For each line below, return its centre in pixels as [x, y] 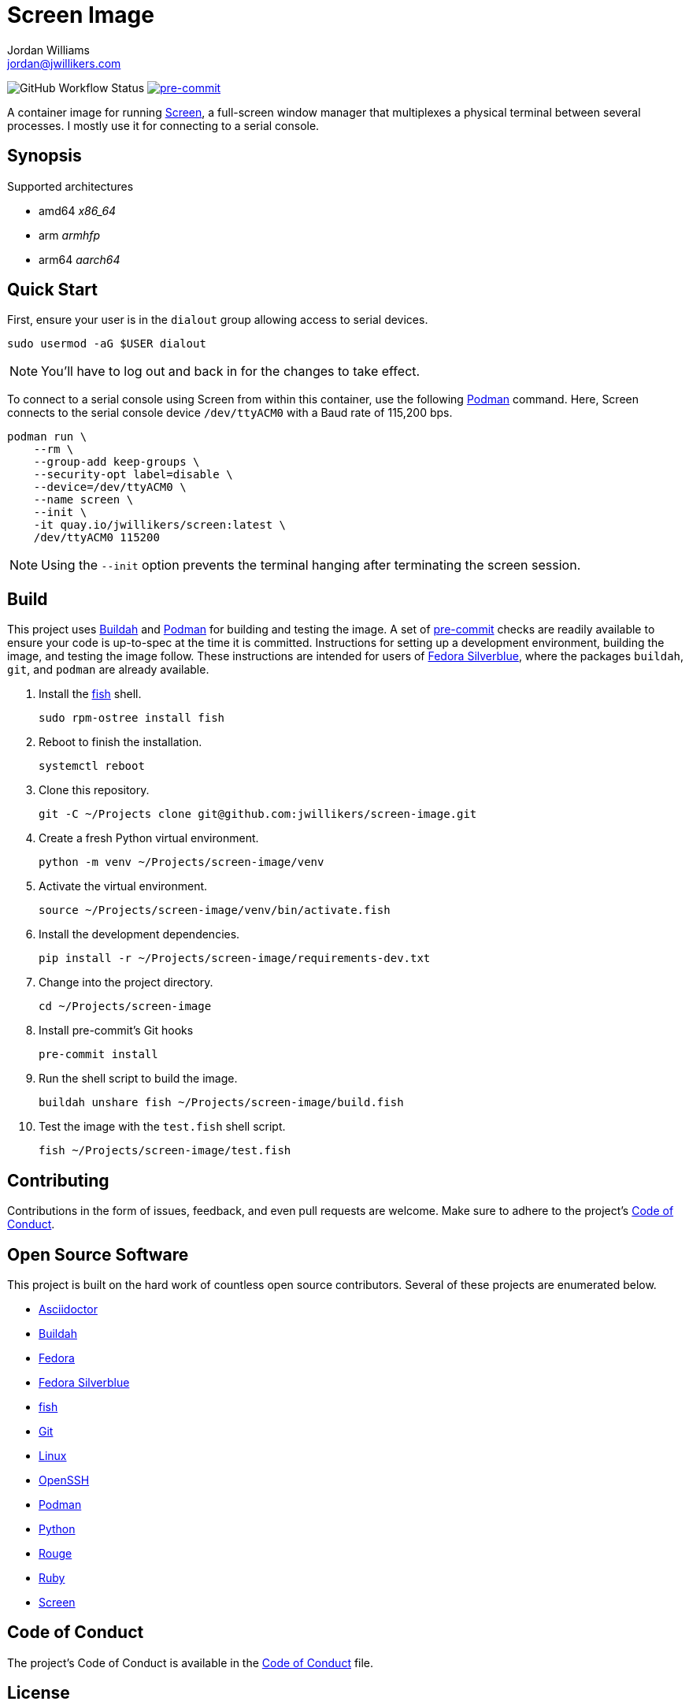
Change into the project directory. [126, 983]
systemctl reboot [92, 766]
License [39, 1693]
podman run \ [47, 437]
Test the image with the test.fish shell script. [162, 1127]
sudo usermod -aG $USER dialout [107, 344]
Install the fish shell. [90, 694]
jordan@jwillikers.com [64, 63]
